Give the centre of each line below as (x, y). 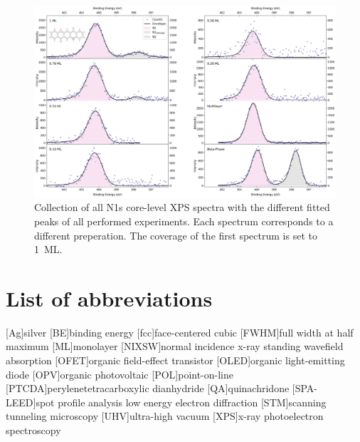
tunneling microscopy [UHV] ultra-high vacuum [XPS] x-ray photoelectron (165, 416)
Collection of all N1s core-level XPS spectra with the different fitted (182, 207)
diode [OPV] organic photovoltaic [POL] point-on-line (120, 374)
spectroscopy (33, 430)
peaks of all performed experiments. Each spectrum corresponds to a (184, 221)
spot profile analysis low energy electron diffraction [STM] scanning (181, 402)
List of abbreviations (109, 298)
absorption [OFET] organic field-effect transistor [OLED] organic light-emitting (175, 360)
